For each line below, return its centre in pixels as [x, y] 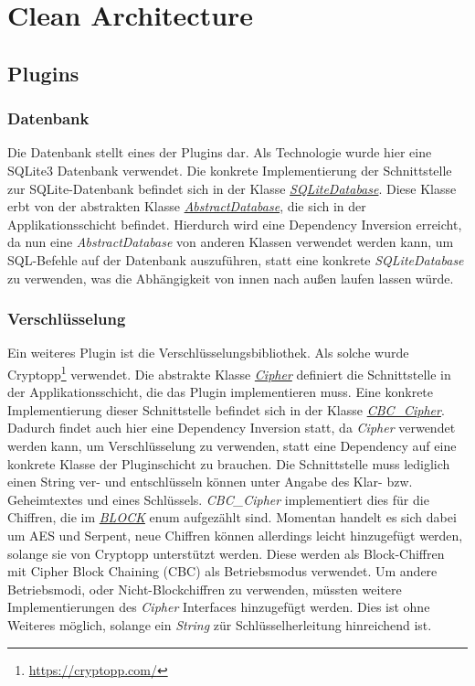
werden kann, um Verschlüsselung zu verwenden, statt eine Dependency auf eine [232, 445]
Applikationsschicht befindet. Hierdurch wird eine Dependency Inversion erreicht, [235, 224]
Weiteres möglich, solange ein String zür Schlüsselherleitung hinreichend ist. [220, 624]
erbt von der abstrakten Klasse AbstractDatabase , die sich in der [187, 206]
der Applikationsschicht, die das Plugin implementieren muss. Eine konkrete [221, 392]
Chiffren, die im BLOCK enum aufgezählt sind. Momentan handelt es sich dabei [232, 517]
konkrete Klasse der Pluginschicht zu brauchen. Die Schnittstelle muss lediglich [229, 463]
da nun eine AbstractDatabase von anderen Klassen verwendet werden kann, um [231, 242]
